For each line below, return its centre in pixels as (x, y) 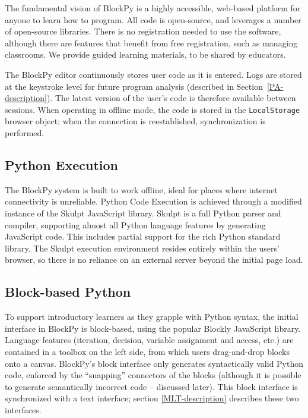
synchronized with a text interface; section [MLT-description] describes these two (152, 398)
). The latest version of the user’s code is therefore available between (171, 98)
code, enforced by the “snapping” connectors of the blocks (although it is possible (153, 375)
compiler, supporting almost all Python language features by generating (135, 224)
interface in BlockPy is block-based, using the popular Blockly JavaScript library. (153, 328)
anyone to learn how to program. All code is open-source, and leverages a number (153, 19)
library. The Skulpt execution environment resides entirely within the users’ (142, 248)
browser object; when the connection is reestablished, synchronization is (135, 121)
